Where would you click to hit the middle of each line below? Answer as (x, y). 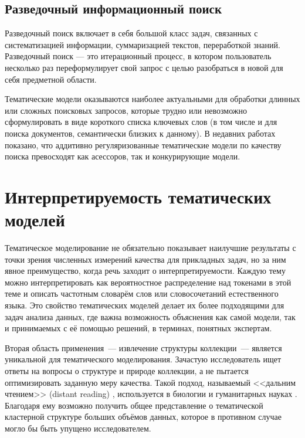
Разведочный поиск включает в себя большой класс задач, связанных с (131, 33)
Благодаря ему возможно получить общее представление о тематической (134, 405)
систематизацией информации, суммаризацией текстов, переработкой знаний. (143, 44)
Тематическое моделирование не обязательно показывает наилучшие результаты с (150, 248)
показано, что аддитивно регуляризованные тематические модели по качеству (143, 145)
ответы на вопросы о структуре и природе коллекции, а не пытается (127, 370)
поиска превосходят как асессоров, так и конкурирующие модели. (123, 156)
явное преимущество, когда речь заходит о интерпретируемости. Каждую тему (145, 271)
